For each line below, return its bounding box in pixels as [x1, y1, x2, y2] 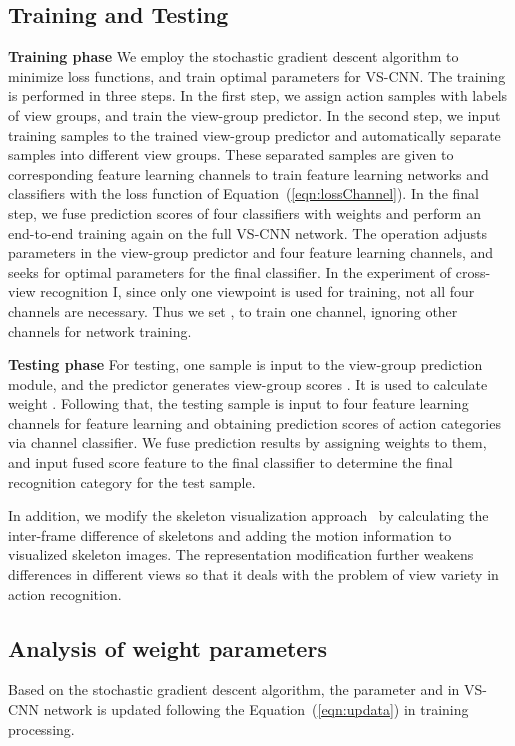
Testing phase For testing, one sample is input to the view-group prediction [8, 354, 483, 375]
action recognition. [8, 583, 122, 604]
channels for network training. [8, 320, 192, 341]
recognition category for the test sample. [8, 471, 256, 492]
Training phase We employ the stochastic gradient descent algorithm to [8, 46, 459, 67]
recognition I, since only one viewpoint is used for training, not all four [40, 281, 475, 302]
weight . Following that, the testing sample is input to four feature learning [8, 393, 469, 414]
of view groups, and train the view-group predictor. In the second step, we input [8, 104, 501, 125]
